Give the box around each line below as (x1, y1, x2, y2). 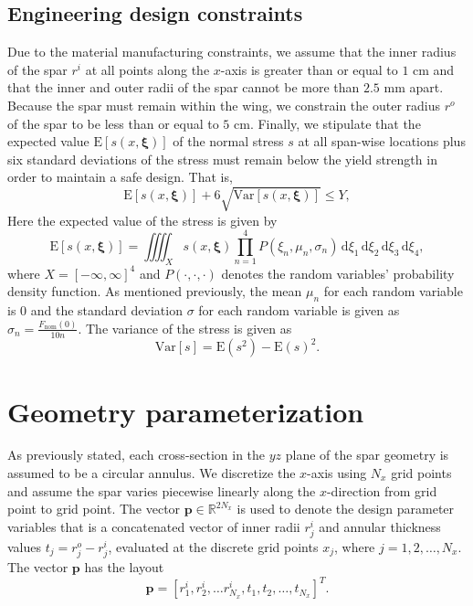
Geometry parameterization (7, 392, 364, 430)
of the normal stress (173, 132, 284, 151)
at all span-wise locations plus (298, 132, 466, 151)
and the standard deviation (30, 301, 183, 320)
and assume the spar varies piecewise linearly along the (7, 481, 316, 500)
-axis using (307, 463, 367, 483)
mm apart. (384, 78, 444, 97)
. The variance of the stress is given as (78, 318, 292, 337)
